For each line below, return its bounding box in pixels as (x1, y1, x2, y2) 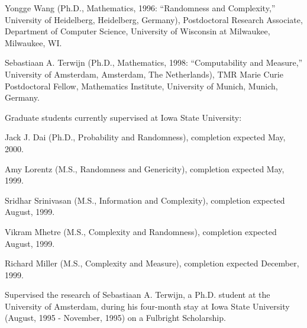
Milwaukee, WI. (5, 36, 62, 49)
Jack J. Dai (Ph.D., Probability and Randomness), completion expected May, (5, 131, 286, 143)
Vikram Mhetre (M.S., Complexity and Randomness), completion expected (5, 225, 277, 237)
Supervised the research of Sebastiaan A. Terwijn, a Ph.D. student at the (5, 288, 270, 301)
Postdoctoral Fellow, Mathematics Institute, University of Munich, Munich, (5, 79, 278, 92)
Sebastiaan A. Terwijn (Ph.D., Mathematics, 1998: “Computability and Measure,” (5, 56, 303, 69)
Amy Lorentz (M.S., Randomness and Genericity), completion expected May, (5, 162, 285, 175)
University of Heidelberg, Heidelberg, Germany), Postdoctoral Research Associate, (5, 13, 303, 25)
